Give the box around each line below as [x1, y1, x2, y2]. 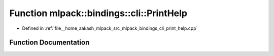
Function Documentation [9, 38, 90, 47]
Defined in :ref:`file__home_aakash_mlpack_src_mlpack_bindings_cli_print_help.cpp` [22, 25, 198, 31]
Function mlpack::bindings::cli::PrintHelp [9, 8, 188, 19]
